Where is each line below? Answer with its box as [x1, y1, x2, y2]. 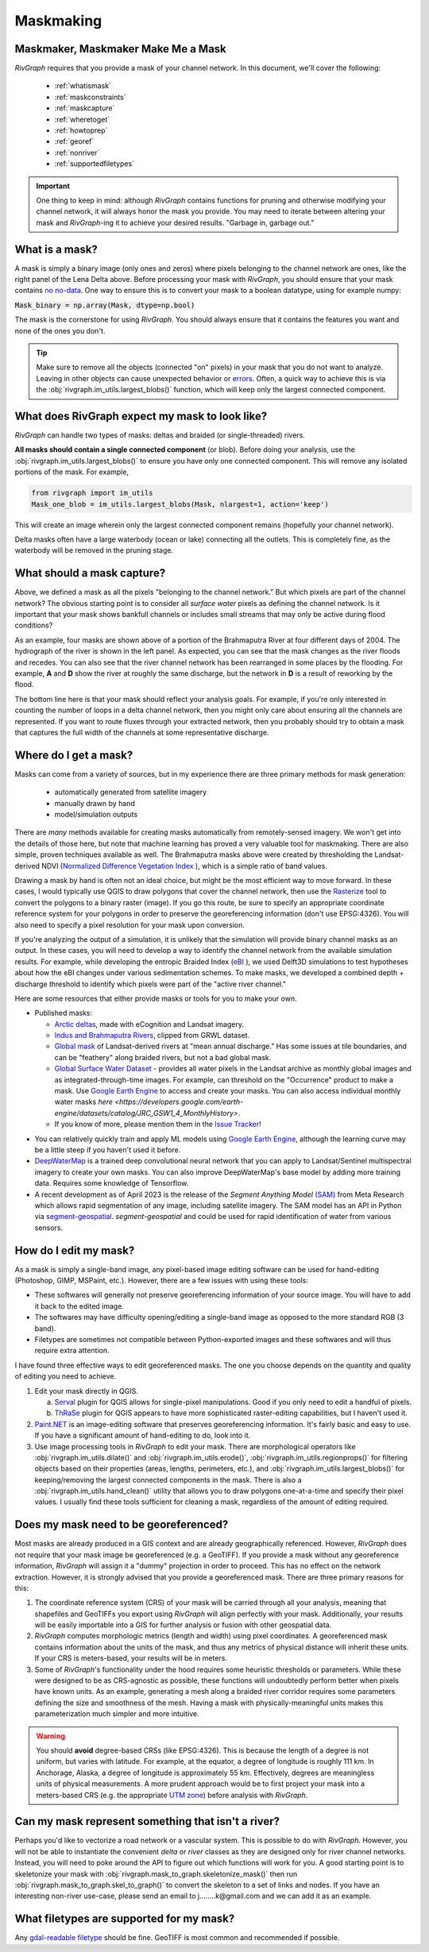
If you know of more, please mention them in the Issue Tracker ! [54, 1120, 261, 1129]
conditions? [14, 620, 53, 631]
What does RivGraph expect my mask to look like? [14, 409, 268, 422]
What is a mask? [14, 242, 99, 256]
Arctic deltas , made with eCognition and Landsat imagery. [54, 1019, 244, 1028]
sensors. [34, 1223, 64, 1233]
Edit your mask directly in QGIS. [34, 1386, 139, 1395]
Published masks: [34, 1009, 93, 1018]
